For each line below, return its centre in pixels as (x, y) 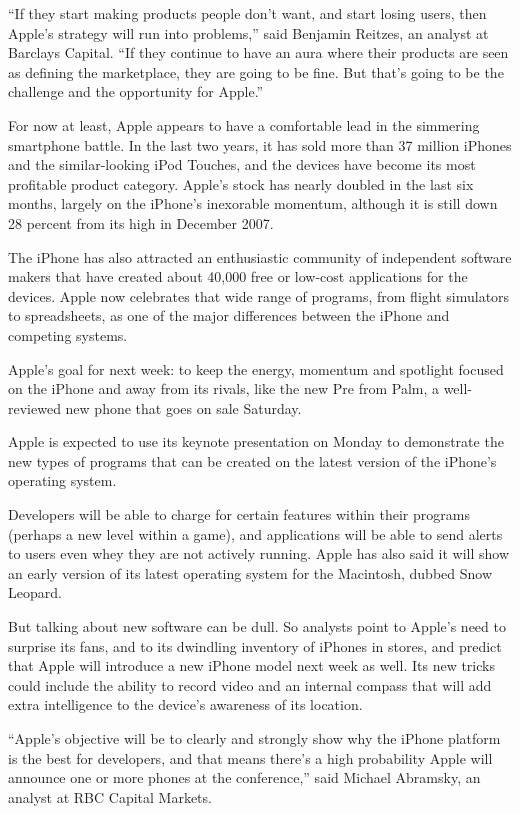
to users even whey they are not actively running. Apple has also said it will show (259, 553)
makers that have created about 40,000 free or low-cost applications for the (238, 276)
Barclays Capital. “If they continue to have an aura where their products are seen (258, 52)
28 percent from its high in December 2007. (141, 222)
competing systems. (68, 334)
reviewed (34, 407)
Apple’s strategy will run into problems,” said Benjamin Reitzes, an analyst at (248, 32)
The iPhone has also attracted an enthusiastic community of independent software (260, 256)
